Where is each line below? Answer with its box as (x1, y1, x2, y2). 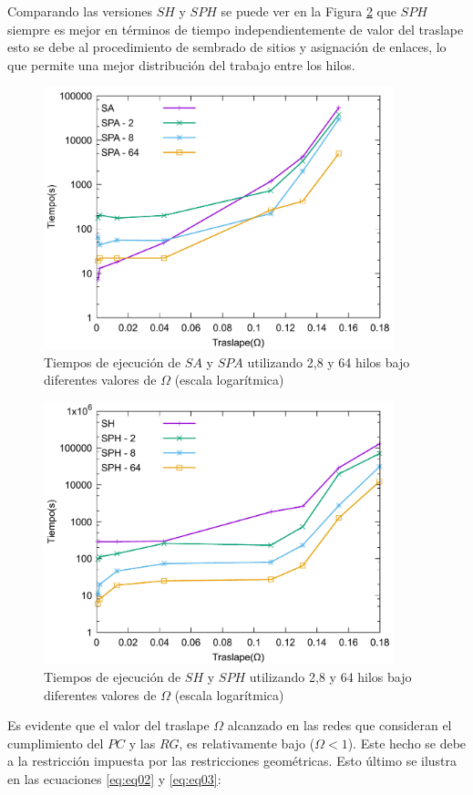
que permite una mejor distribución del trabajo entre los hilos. (7, 55, 355, 74)
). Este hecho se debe (347, 733, 467, 752)
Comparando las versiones (7, 2, 152, 20)
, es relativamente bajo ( (179, 733, 315, 752)
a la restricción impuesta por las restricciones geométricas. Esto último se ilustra (7, 751, 458, 770)
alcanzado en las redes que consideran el (227, 716, 452, 735)
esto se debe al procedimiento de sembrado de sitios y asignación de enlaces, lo (7, 37, 447, 57)
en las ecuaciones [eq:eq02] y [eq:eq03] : (7, 769, 221, 788)
